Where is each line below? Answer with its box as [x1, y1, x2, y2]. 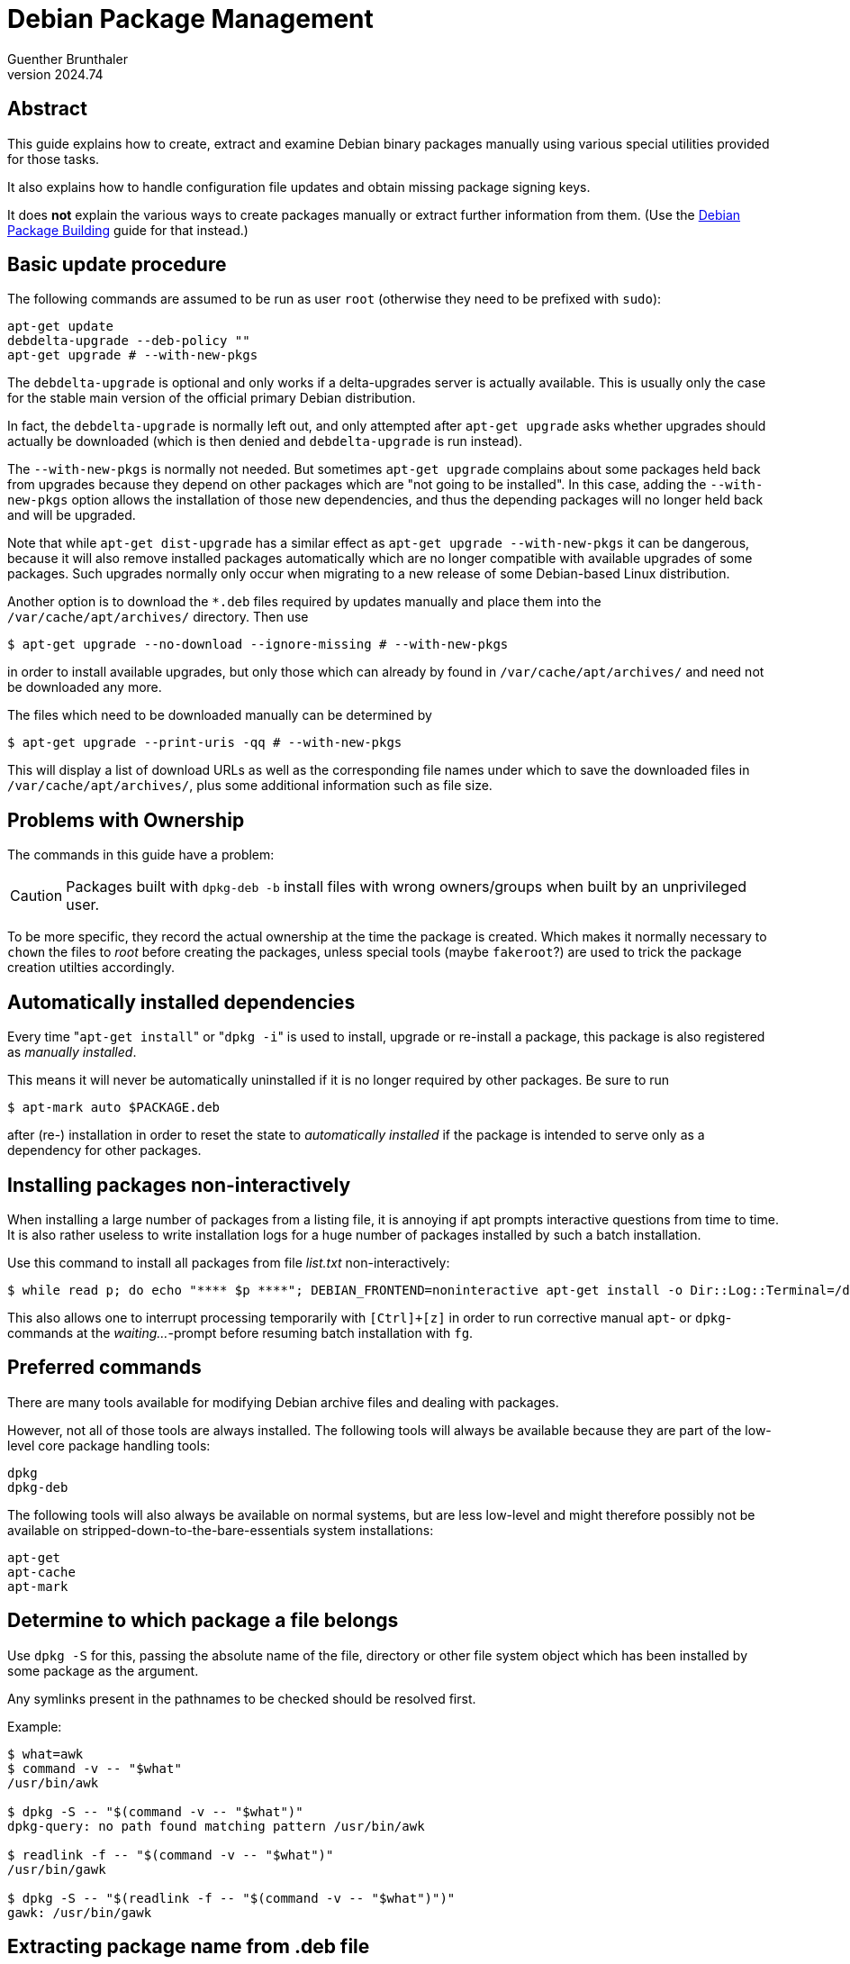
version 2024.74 [7, 66, 104, 82]
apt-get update [7, 319, 114, 334]
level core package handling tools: [7, 1437, 211, 1453]
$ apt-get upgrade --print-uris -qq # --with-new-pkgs [7, 735, 402, 750]
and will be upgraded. [7, 507, 136, 523]
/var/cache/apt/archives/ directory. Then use [7, 609, 309, 625]
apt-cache [7, 1564, 76, 1579]
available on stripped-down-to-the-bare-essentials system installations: [7, 1522, 434, 1538]
